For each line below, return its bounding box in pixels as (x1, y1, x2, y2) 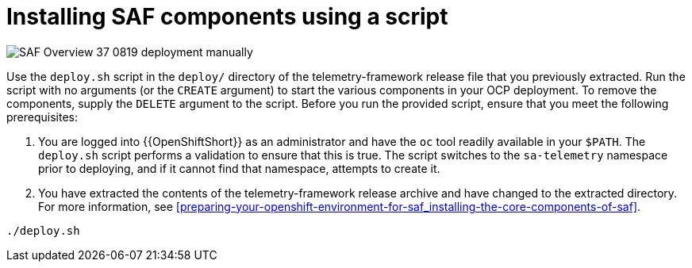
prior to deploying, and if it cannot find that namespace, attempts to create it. (38, 161, 440, 175)
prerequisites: (6, 109, 79, 124)
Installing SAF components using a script (6, 3, 448, 30)
